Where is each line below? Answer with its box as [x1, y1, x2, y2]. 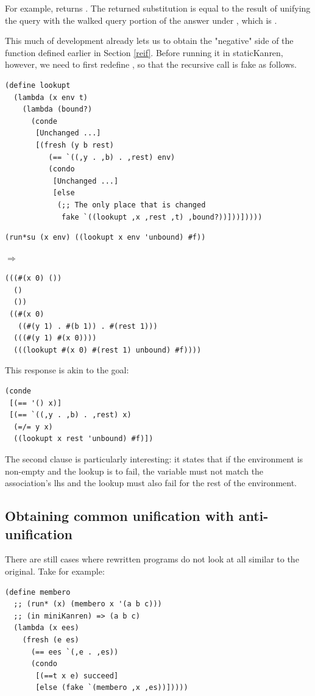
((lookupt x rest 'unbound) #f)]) [13, 434, 154, 443]
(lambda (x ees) [13, 623, 79, 633]
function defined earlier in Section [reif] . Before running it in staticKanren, [5, 46, 283, 59]
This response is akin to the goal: [5, 364, 129, 376]
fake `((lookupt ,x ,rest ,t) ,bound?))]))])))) [62, 212, 263, 221]
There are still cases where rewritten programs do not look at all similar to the [5, 553, 299, 565]
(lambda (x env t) [13, 93, 88, 102]
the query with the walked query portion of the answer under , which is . [5, 13, 277, 26]
